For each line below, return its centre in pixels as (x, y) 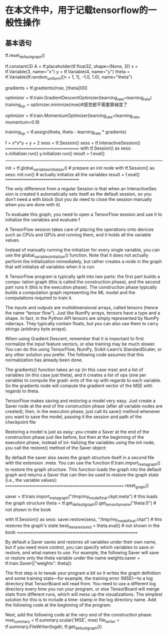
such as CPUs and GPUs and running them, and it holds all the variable (78, 234)
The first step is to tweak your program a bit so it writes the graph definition (83, 573)
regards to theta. (22, 391)
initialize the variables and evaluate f (43, 219)
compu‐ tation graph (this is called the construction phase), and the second (83, 282)
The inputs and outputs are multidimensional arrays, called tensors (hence (82, 308)
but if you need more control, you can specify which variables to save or (80, 547)
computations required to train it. (39, 298)
